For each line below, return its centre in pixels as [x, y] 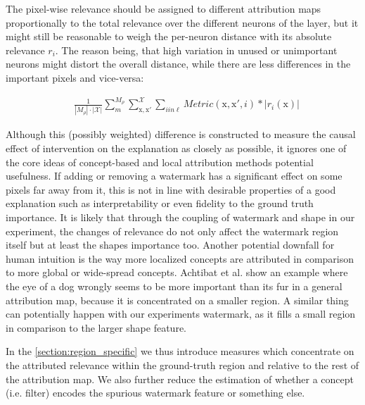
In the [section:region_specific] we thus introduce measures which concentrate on [180, 351]
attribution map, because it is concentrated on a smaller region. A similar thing [177, 300]
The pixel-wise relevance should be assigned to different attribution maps [164, 8]
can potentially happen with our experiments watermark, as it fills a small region [181, 314]
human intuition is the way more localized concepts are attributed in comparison [180, 258]
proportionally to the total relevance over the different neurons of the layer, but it [182, 22]
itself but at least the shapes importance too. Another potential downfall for [170, 245]
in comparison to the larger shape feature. [96, 327]
